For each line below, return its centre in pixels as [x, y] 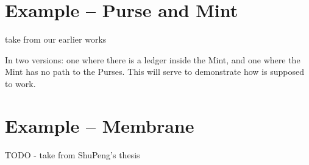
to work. [20, 83]
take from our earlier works [56, 39]
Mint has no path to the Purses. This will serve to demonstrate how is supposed [154, 72]
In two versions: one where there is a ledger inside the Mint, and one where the [153, 59]
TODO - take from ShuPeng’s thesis [73, 154]
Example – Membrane [100, 125]
